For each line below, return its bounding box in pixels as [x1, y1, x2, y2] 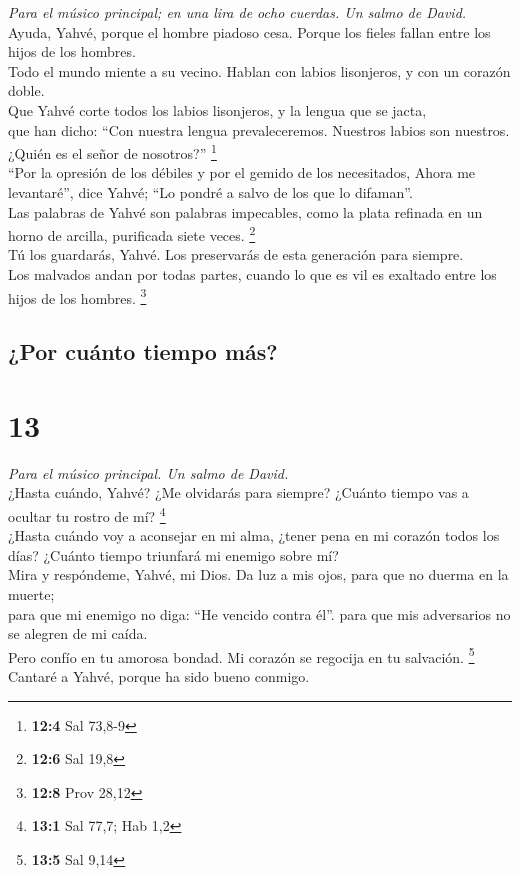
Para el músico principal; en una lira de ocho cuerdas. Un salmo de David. [8, 2, 467, 22]
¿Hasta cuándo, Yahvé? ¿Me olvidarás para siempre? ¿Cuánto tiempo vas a [8, 482, 469, 503]
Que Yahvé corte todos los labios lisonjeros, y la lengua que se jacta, [8, 99, 427, 120]
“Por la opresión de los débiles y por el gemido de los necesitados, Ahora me [8, 162, 476, 183]
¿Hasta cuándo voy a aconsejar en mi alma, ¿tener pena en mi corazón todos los [8, 525, 500, 546]
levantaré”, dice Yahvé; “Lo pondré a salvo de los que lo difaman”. [8, 182, 413, 202]
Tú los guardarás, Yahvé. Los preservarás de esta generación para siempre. [8, 244, 464, 265]
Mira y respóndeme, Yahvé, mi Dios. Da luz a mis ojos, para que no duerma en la [8, 564, 509, 585]
